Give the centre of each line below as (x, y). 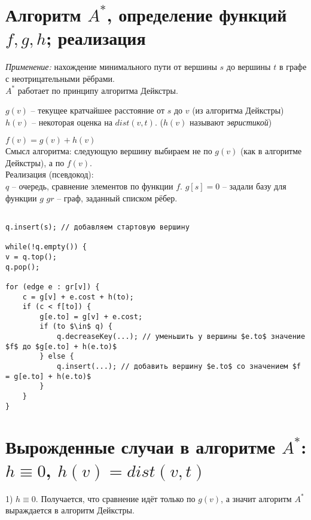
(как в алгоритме (271, 151)
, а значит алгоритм (256, 498)
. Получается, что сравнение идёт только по (115, 498)
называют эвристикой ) (231, 122)
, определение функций (197, 15)
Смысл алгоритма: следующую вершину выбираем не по (109, 151)
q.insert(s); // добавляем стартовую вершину (97, 227)
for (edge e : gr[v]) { (53, 287)
